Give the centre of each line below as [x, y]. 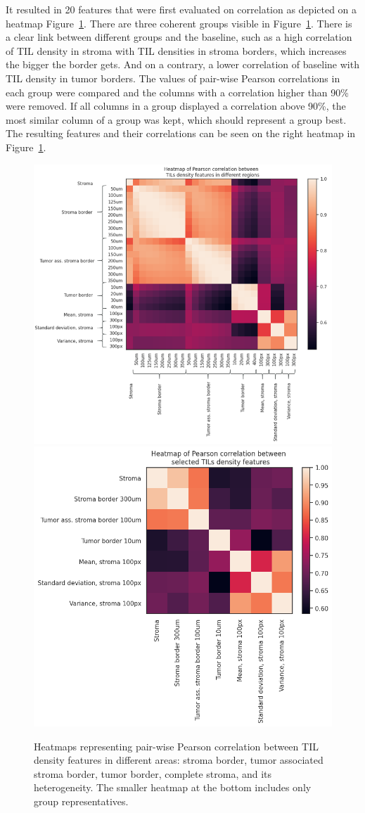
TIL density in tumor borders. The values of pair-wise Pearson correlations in [173, 78]
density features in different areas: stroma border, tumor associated [179, 760]
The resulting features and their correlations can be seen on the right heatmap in [181, 133]
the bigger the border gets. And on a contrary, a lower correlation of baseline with [182, 64]
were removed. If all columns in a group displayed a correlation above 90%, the [176, 106]
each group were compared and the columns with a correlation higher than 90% [177, 92]
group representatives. [81, 801]
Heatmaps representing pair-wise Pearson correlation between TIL [176, 746]
